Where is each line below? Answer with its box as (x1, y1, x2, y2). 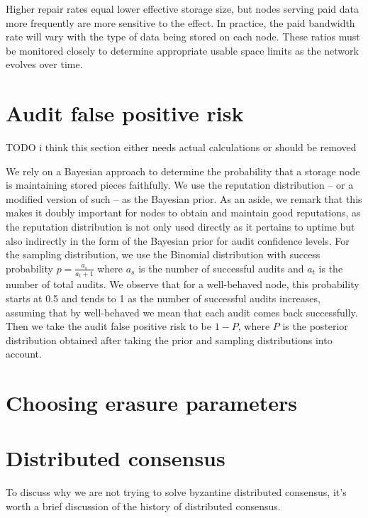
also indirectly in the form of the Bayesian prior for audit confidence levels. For (6, 233, 350, 248)
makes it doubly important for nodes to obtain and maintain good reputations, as (6, 205, 361, 220)
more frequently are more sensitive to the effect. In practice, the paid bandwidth (6, 15, 355, 30)
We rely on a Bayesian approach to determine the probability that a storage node (6, 163, 360, 178)
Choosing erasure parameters (6, 388, 297, 417)
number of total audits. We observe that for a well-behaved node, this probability (6, 277, 359, 292)
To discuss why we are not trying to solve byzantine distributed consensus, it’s (6, 485, 347, 500)
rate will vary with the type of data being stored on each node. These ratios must (6, 29, 360, 44)
